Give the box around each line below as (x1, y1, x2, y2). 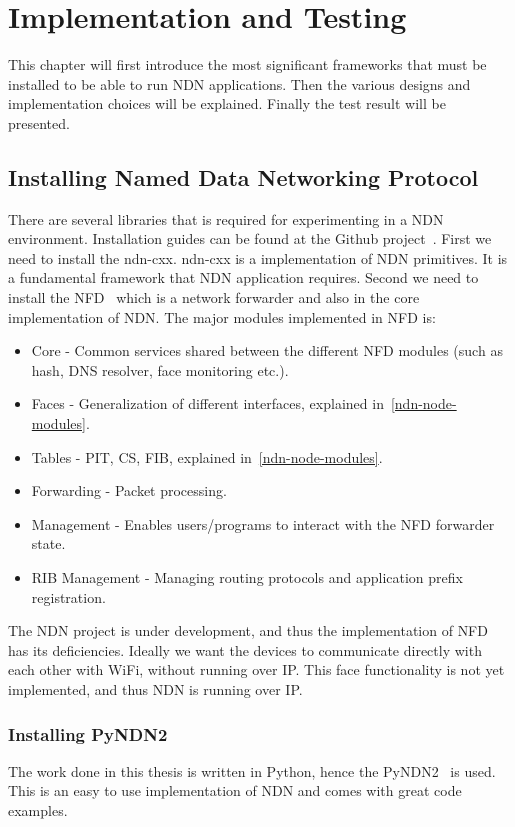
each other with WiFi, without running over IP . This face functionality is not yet (8, 659, 505, 680)
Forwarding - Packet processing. (31, 480, 227, 501)
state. (31, 533, 66, 554)
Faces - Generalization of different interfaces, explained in (31, 393, 384, 414)
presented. (8, 112, 70, 133)
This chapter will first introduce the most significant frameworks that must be (8, 54, 487, 75)
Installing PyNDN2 (8, 721, 168, 746)
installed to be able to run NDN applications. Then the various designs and (8, 73, 471, 94)
